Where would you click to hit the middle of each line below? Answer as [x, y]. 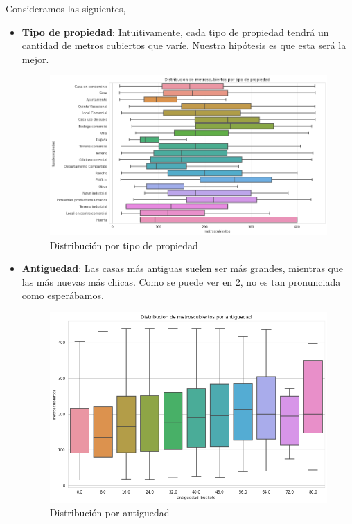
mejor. [35, 58]
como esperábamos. [63, 295]
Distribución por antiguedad [109, 512]
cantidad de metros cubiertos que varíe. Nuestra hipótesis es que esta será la [184, 45]
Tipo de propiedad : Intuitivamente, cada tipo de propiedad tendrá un [175, 31]
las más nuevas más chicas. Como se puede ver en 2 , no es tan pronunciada [181, 281]
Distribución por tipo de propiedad [124, 245]
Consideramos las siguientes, [66, 8]
